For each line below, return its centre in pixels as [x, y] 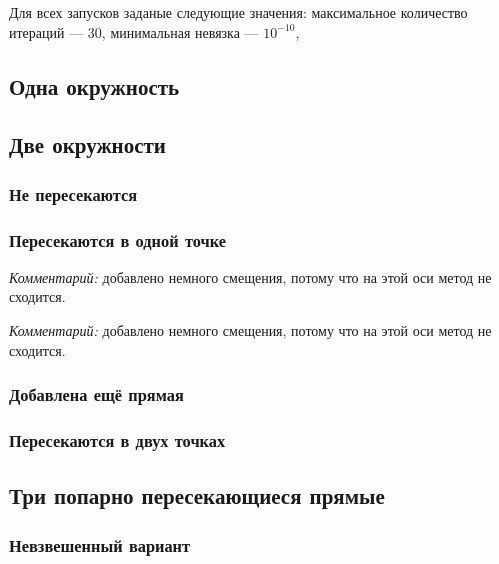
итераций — [46, 31]
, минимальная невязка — [180, 31]
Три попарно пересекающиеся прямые [197, 495]
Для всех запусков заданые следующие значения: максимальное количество [238, 12]
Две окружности [87, 144]
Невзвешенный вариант [100, 544]
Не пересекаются [73, 193]
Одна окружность [94, 85]
